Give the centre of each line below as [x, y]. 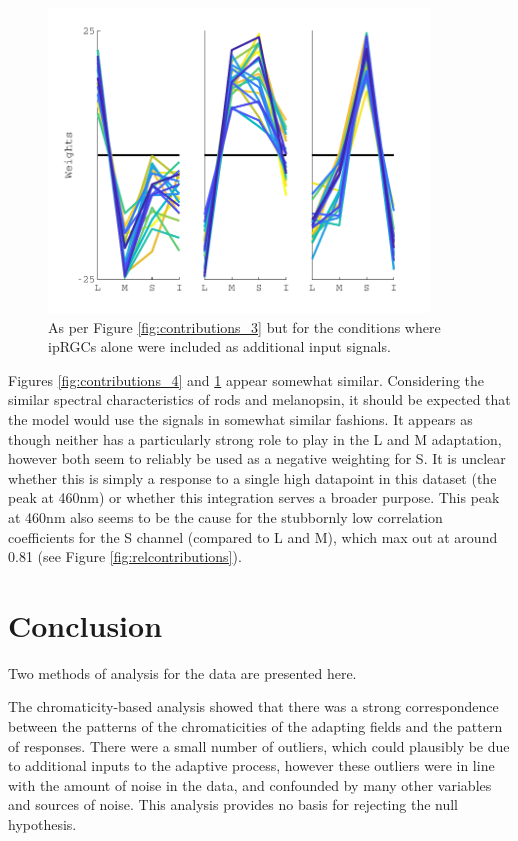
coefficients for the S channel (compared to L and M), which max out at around [253, 536]
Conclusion [85, 624]
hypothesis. [42, 823]
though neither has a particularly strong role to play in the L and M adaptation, [255, 438]
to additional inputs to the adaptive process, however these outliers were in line [251, 765]
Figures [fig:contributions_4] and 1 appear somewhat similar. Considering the [246, 379]
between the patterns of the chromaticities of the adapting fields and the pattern [255, 726]
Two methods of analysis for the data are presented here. [182, 672]
